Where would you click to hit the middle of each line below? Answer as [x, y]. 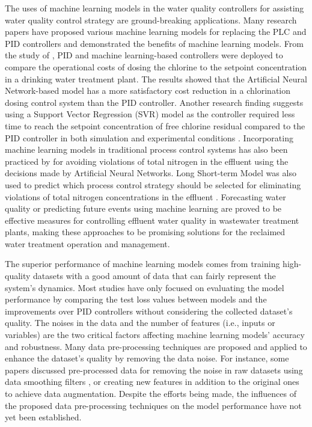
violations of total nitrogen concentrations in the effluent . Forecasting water [145, 196]
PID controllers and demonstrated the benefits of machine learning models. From [154, 43]
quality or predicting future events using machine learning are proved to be [143, 208]
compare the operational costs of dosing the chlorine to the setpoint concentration [156, 66]
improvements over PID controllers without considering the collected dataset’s [149, 311]
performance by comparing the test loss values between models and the [136, 299]
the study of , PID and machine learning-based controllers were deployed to [144, 55]
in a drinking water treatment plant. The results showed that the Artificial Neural [156, 78]
